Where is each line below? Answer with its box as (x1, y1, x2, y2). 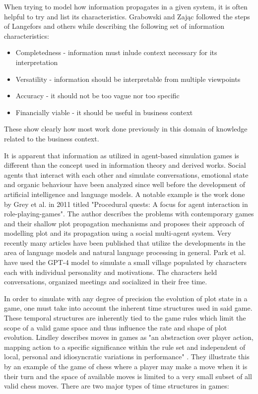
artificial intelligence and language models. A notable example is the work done (4, 189, 245, 199)
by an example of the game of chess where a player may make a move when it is (4, 361, 248, 371)
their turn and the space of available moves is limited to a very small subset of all (4, 371, 252, 381)
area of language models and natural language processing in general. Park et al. (4, 247, 246, 258)
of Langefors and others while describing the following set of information (4, 21, 225, 31)
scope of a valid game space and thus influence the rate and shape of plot (4, 322, 227, 332)
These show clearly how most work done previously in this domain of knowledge (4, 124, 248, 134)
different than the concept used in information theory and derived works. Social (4, 160, 246, 170)
